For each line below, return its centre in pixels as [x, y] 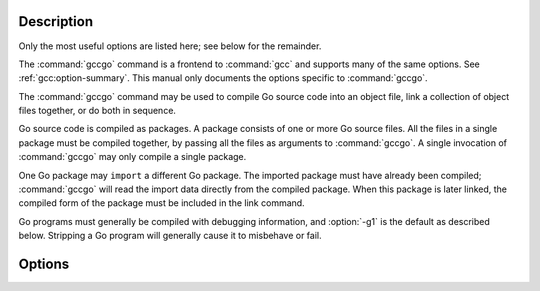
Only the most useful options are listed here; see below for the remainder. [170, 46]
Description [56, 21]
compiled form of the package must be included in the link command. [161, 203]
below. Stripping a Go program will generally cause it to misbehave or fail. [170, 236]
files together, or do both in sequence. [97, 111]
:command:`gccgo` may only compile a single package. [132, 157]
